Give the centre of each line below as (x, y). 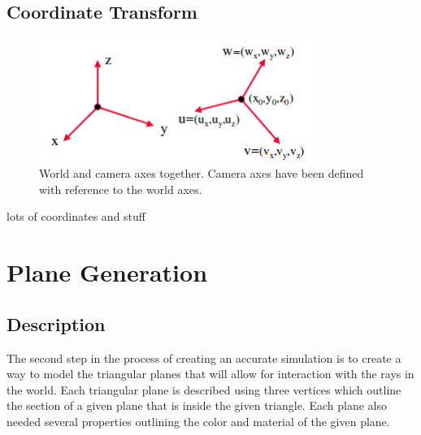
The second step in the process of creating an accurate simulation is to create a (204, 357)
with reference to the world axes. (121, 189)
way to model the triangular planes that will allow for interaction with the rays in (210, 374)
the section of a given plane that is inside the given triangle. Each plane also (197, 405)
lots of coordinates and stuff (76, 216)
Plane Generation (107, 272)
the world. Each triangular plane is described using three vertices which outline (204, 389)
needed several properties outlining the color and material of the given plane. (198, 421)
